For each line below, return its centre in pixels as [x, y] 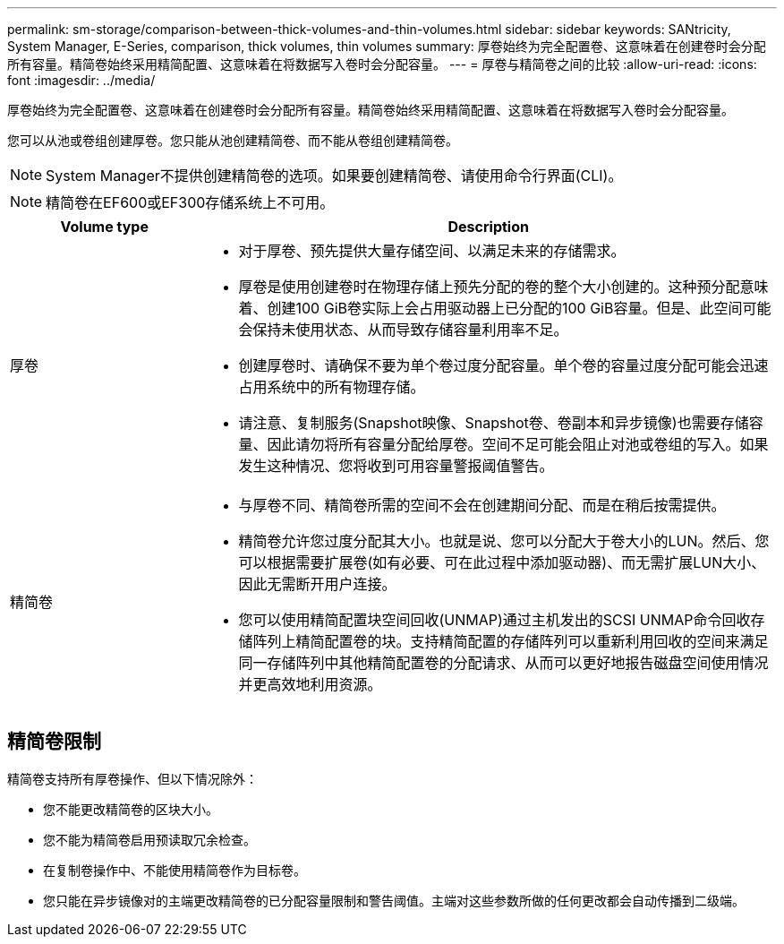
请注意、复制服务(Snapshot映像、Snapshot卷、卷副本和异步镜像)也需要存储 [494, 423]
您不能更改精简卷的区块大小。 [131, 809]
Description [488, 227]
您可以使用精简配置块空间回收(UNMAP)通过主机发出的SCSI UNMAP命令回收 [494, 620]
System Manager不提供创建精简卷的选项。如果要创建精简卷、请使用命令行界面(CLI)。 [334, 176]
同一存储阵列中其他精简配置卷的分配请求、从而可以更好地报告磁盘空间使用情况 [503, 663]
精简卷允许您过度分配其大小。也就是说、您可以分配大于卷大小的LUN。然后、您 [504, 541]
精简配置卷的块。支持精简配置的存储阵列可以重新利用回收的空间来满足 [532, 641]
